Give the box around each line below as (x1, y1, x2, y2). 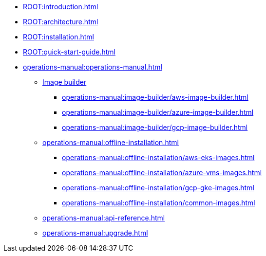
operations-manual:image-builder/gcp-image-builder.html (62, 123, 248, 131)
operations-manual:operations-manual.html (23, 63, 162, 71)
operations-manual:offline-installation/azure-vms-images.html (62, 168, 262, 177)
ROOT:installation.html (23, 33, 94, 41)
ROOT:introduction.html (23, 2, 98, 11)
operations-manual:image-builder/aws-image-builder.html (62, 93, 248, 101)
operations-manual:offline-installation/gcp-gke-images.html (62, 183, 254, 192)
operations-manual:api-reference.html (42, 214, 165, 222)
